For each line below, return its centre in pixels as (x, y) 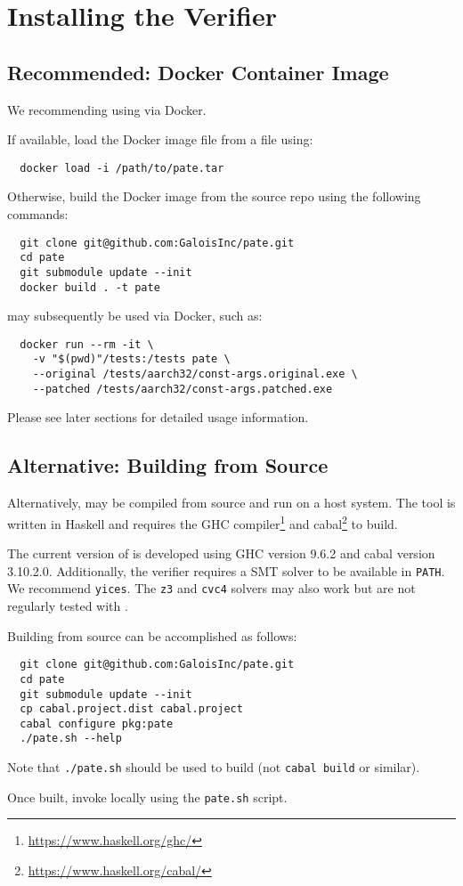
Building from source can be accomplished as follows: (152, 635)
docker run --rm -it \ (87, 344)
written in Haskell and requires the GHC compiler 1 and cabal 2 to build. (203, 522)
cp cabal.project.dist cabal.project (131, 709)
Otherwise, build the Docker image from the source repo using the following (214, 196)
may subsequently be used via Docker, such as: (135, 316)
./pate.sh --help (71, 739)
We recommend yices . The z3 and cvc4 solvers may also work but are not (211, 588)
